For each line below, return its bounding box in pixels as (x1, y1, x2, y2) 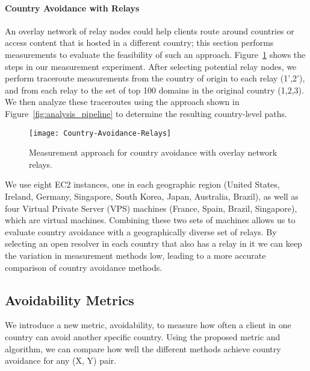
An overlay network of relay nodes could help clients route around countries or (5, 24, 294, 37)
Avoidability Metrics (5, 290, 134, 309)
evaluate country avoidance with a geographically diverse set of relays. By (5, 225, 277, 238)
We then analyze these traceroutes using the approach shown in (5, 95, 240, 108)
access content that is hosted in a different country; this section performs (5, 36, 274, 49)
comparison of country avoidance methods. (5, 261, 163, 273)
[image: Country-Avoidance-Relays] (29, 128, 172, 138)
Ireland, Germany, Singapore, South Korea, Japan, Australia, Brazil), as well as (5, 189, 299, 202)
